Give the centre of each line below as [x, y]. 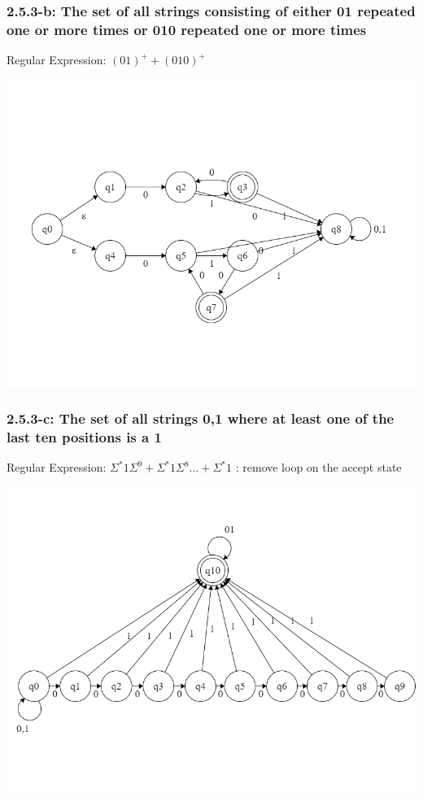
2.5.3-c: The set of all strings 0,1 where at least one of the [201, 418]
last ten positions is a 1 [84, 437]
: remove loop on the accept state [318, 467]
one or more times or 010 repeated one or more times [187, 29]
